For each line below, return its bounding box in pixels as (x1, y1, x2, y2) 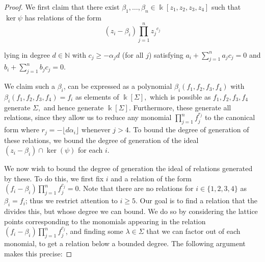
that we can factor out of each (146, 226, 241, 236)
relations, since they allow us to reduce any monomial (4, 112, 172, 123)
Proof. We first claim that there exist (4, 2, 120, 12)
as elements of (75, 91, 119, 102)
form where (4, 124, 39, 135)
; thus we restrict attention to (25, 195, 118, 206)
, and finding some (65, 226, 123, 236)
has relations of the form (24, 12, 101, 22)
